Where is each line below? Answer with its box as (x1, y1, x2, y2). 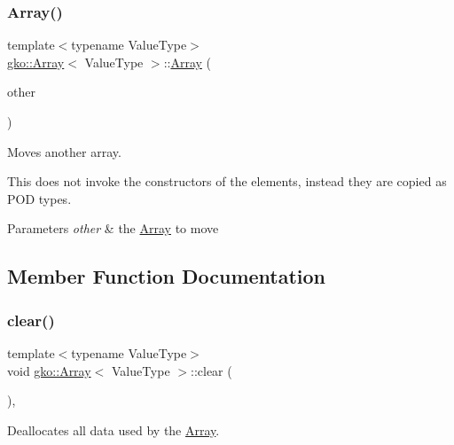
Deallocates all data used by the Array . (7, 420, 220, 439)
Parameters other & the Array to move (7, 219, 219, 238)
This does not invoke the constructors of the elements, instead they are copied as (7, 172, 447, 191)
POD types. (7, 189, 72, 207)
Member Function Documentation (7, 262, 326, 290)
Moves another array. (7, 142, 121, 160)
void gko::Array (7, 361, 91, 379)
